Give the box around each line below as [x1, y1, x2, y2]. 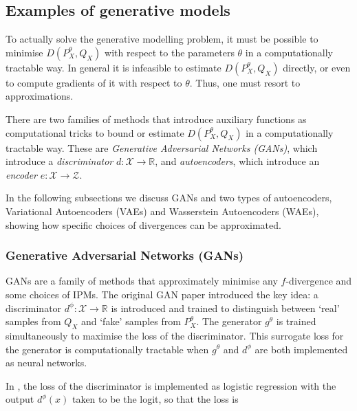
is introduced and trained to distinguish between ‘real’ [111, 300, 340, 315]
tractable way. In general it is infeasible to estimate [6, 60, 221, 74]
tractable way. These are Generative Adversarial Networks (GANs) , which [6, 140, 318, 155]
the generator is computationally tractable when [6, 342, 209, 356]
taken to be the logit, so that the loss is [72, 392, 239, 406]
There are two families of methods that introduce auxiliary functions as [6, 111, 307, 126]
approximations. [6, 89, 74, 103]
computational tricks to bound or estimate [6, 125, 184, 140]
